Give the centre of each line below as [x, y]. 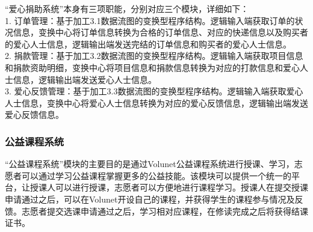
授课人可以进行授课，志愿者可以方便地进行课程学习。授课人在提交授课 [169, 187]
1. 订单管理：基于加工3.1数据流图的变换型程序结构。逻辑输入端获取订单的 [150, 20]
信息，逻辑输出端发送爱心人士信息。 [85, 79]
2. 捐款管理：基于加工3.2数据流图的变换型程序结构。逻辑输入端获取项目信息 [154, 56]
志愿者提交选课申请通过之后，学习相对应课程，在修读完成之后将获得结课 [165, 211]
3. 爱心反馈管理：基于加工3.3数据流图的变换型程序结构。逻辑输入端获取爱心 [154, 91]
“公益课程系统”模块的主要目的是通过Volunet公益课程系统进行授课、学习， [150, 164]
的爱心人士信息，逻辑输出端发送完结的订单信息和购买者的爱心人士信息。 [148, 44]
